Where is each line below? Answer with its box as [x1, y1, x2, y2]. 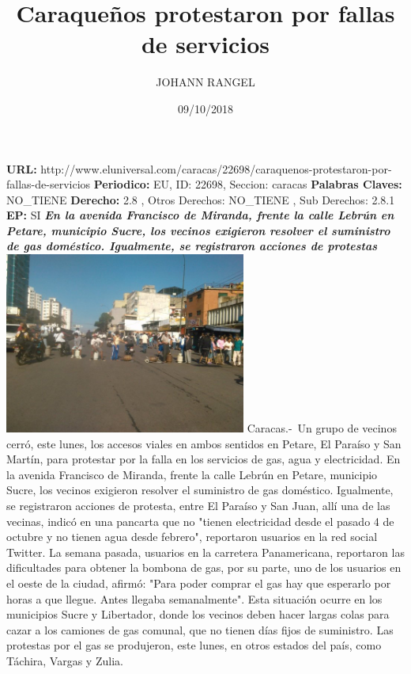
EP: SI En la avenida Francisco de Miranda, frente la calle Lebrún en [6, 207, 394, 223]
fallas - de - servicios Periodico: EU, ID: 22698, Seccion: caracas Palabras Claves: [6, 176, 402, 192]
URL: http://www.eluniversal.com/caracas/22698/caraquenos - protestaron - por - [6, 160, 392, 177]
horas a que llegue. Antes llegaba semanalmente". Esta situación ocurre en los [6, 590, 383, 607]
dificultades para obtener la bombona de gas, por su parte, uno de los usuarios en [6, 559, 402, 576]
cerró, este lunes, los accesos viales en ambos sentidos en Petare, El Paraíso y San [6, 435, 402, 451]
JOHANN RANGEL [156, 74, 255, 90]
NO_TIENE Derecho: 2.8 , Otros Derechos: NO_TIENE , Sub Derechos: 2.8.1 [6, 191, 395, 208]
